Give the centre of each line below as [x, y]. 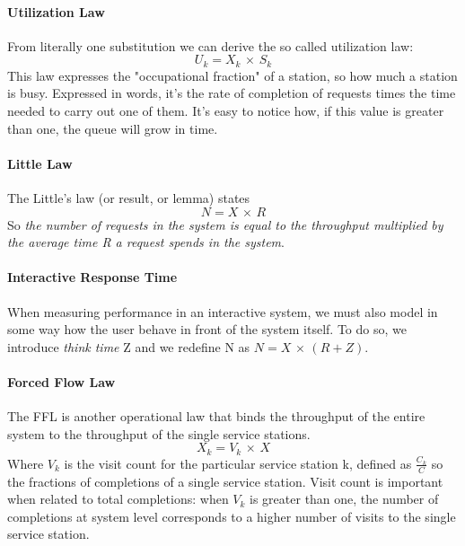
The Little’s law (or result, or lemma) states [129, 198]
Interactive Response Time [92, 277]
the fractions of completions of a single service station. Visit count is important [225, 481]
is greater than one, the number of [344, 499]
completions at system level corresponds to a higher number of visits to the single [232, 516]
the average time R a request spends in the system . [146, 242]
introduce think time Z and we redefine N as [129, 346]
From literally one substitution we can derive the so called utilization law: [211, 45]
